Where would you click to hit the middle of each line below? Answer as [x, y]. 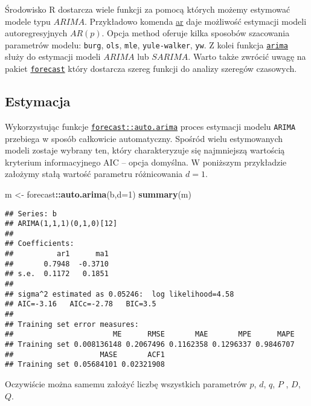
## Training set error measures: [72, 324]
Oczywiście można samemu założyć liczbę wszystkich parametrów [126, 384]
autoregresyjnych [36, 33]
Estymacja [38, 101]
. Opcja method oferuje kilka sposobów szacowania [196, 33]
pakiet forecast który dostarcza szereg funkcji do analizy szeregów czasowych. [151, 69]
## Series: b [31, 214]
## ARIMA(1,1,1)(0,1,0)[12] [61, 224]
